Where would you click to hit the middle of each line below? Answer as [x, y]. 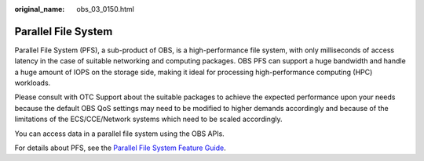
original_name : [40, 9]
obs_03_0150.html [106, 9]
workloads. [33, 83]
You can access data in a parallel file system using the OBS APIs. [120, 134]
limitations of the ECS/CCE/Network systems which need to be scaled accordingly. [148, 119]
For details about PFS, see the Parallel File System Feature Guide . [121, 148]
